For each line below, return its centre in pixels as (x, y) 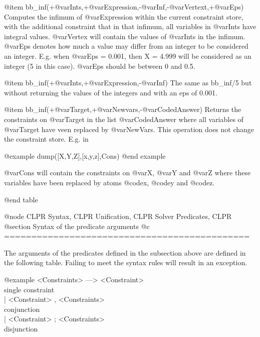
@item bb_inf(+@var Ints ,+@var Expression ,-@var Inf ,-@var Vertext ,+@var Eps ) (124, 7)
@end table (21, 199)
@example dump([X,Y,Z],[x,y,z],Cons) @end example (85, 155)
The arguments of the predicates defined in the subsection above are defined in (125, 252)
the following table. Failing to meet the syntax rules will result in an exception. (126, 262)
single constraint (29, 289)
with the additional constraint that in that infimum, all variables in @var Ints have (130, 26)
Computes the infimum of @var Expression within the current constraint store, (124, 16)
